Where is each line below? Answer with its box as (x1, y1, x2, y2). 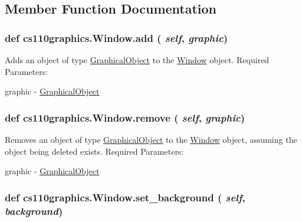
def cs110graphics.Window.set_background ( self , (5, 190, 245, 204)
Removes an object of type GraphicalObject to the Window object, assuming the (5, 133, 297, 145)
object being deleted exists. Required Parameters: (5, 145, 184, 157)
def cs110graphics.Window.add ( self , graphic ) (5, 30, 228, 45)
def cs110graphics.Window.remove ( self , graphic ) (5, 110, 245, 125)
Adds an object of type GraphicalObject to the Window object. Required (5, 54, 270, 66)
